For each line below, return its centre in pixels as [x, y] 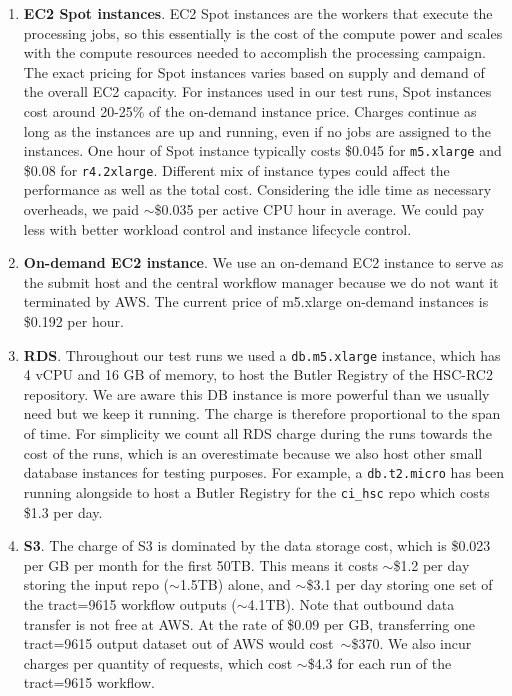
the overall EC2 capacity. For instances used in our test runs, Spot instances [257, 91]
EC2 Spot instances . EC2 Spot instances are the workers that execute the [258, 13]
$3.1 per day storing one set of [399, 584]
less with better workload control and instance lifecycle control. [217, 228]
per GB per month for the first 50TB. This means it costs [200, 564]
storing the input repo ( [96, 584]
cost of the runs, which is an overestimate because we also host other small [253, 452]
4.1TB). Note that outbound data [351, 603]
